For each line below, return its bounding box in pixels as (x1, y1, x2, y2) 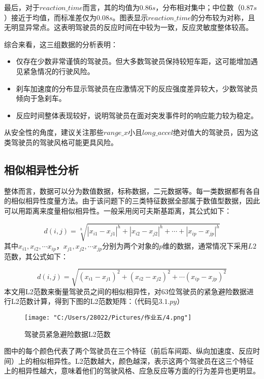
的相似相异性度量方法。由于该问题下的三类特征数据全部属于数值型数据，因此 (4, 195, 260, 206)
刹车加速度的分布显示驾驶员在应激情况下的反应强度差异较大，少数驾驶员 (16, 83, 258, 93)
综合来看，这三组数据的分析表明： (4, 39, 118, 49)
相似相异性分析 (4, 161, 79, 177)
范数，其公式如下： (4, 251, 68, 261)
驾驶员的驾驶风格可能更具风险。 (11, 136, 118, 147)
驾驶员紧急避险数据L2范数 (24, 328, 111, 339)
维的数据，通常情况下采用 (162, 240, 248, 251)
